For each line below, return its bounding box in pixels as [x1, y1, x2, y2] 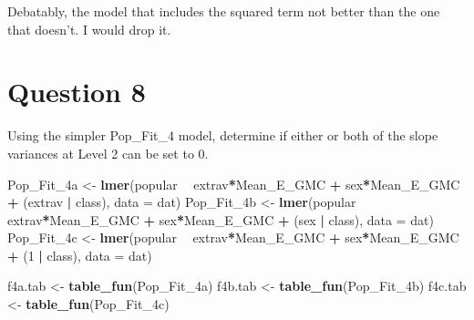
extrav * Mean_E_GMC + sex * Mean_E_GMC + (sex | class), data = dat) [7, 210, 434, 229]
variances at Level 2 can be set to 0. [7, 143, 209, 162]
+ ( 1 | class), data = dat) [7, 245, 152, 264]
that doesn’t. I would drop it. [7, 19, 171, 38]
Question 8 [7, 73, 146, 110]
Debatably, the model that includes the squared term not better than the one [7, 2, 440, 20]
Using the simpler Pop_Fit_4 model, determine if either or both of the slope [7, 126, 438, 145]
